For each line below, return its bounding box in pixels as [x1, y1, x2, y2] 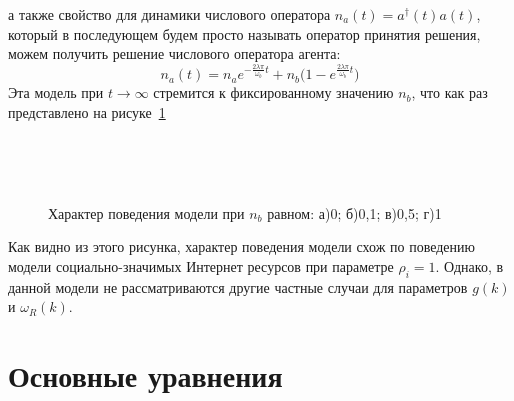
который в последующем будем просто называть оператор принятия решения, [8, 23, 481, 44]
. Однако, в [435, 255, 504, 276]
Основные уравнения [8, 355, 283, 396]
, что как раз [411, 82, 488, 103]
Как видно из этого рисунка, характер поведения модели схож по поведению [8, 236, 475, 257]
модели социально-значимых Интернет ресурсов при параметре [8, 255, 394, 276]
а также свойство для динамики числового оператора [8, 4, 331, 24]
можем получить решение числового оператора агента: [8, 43, 341, 64]
